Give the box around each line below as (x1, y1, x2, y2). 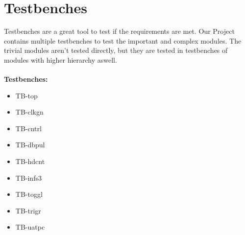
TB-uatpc (15, 222, 45, 232)
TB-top (15, 90, 38, 100)
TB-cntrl (15, 123, 42, 133)
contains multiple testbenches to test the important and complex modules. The (4, 35, 242, 46)
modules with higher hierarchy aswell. (4, 54, 117, 65)
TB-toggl (15, 189, 43, 199)
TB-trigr (15, 205, 41, 215)
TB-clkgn (15, 107, 44, 117)
